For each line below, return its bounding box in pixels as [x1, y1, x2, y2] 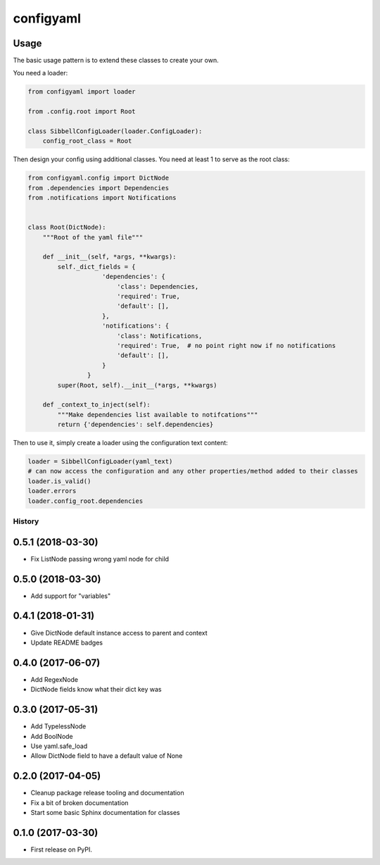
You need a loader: [13, 69, 68, 77]
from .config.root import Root [27, 108, 137, 116]
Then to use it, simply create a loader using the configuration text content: [13, 439, 228, 447]
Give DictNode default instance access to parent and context [30, 628, 208, 637]
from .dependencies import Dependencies [27, 184, 169, 192]
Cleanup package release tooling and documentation [30, 789, 184, 797]
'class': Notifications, [116, 332, 203, 340]
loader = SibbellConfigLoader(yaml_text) [27, 458, 173, 466]
